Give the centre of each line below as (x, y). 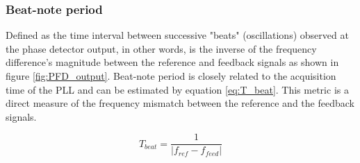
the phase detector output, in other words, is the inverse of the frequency (161, 48)
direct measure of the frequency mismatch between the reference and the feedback (180, 103)
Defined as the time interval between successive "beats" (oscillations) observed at (177, 35)
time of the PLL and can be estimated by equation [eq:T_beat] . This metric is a (177, 89)
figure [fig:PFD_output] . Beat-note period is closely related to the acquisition (171, 76)
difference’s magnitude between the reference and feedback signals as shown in (172, 62)
